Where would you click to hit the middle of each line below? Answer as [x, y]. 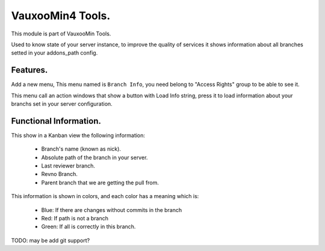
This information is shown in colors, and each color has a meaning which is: [105, 196]
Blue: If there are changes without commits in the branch [112, 210]
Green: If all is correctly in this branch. [88, 227]
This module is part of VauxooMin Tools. [61, 34]
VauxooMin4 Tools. [61, 16]
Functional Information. [56, 121]
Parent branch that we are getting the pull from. [100, 183]
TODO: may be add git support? [51, 240]
